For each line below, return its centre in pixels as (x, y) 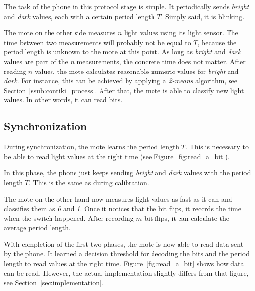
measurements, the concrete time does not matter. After (161, 61)
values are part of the (36, 61)
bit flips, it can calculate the (187, 218)
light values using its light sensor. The (181, 33)
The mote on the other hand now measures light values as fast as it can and (118, 199)
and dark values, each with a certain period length (79, 16)
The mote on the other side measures (60, 33)
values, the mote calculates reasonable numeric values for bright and (137, 71)
